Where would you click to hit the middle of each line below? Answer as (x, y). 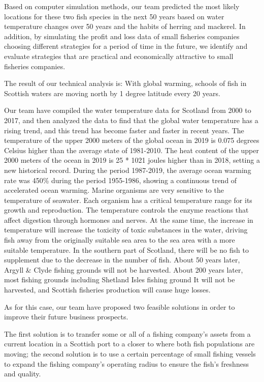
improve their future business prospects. (66, 317)
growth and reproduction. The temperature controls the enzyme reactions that (126, 210)
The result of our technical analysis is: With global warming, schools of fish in (125, 83)
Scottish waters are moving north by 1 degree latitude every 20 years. (112, 93)
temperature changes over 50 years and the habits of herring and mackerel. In (125, 26)
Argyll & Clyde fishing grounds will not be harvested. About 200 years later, (124, 269)
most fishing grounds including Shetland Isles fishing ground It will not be (120, 280)
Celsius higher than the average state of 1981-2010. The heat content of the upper (131, 150)
